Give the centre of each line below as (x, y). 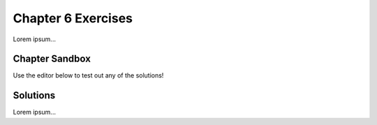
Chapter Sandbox (52, 59)
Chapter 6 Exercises (73, 18)
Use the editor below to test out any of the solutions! (88, 75)
